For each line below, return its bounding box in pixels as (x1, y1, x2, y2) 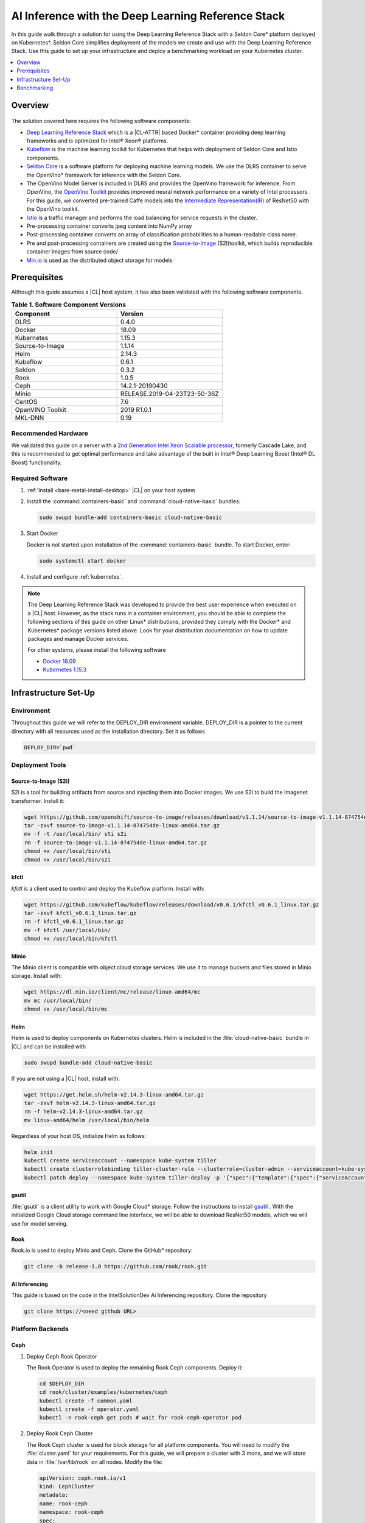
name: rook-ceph (39, 1500, 88, 1507)
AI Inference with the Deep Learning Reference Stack (11, 9, 285, 23)
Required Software (11, 474, 68, 482)
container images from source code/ (26, 248, 118, 255)
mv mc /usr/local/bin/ (24, 997, 92, 1004)
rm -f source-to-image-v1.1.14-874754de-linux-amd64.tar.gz (24, 839, 207, 846)
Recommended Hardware (11, 429, 88, 437)
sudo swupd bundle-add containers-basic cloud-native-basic (39, 514, 223, 521)
